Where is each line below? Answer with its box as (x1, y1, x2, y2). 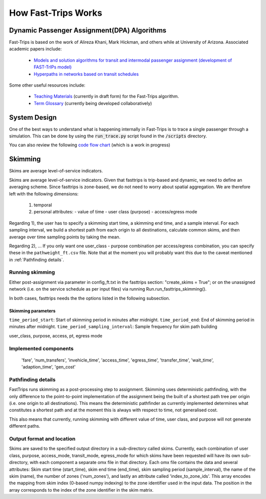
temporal (33, 202, 52, 208)
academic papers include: (9, 46, 62, 52)
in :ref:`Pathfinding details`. (9, 257, 64, 263)
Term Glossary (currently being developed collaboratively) (33, 100, 152, 106)
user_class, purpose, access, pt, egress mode (9, 333, 103, 338)
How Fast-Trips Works (9, 7, 102, 18)
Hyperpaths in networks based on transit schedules (33, 71, 139, 77)
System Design (9, 113, 57, 122)
